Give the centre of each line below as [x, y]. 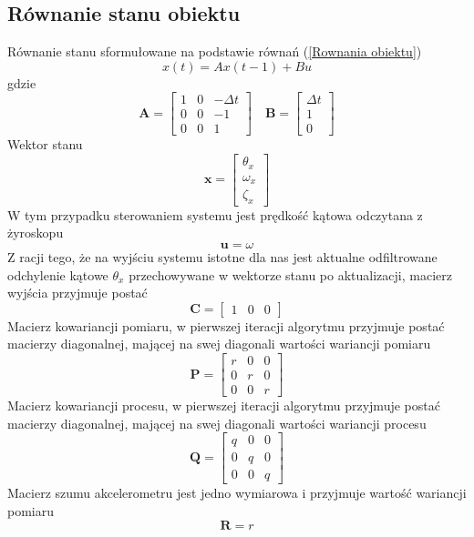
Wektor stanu [45, 144]
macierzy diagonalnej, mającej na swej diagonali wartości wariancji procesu [217, 423]
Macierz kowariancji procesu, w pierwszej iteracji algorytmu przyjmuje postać [224, 405]
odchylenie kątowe [58, 274]
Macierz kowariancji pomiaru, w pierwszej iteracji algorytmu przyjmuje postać [226, 325]
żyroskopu [36, 233]
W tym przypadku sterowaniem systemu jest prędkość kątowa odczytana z [215, 214]
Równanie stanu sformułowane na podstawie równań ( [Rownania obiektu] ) [215, 51]
